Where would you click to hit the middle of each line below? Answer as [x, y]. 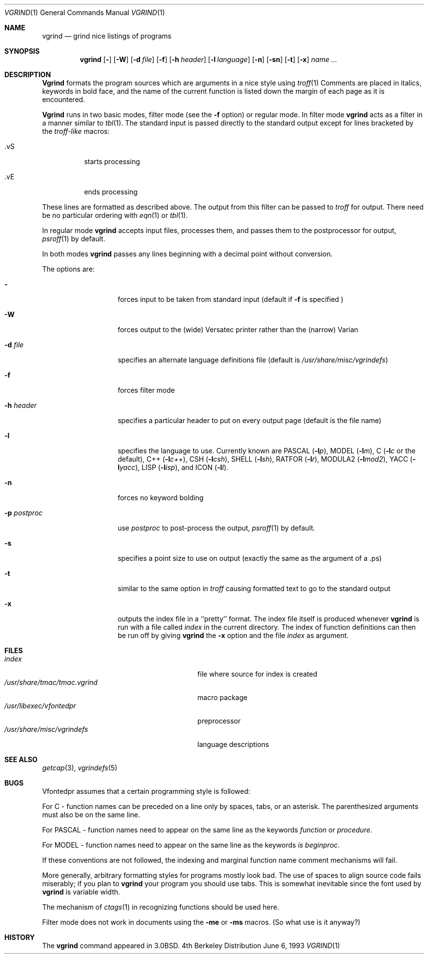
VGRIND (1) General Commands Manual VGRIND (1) [85, 12]
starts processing [112, 161]
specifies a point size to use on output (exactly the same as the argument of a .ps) [250, 558]
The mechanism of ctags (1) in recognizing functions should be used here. [161, 907]
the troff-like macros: [76, 131]
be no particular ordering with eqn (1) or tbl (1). [115, 215]
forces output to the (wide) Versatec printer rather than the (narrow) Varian [238, 330]
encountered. [64, 99]
